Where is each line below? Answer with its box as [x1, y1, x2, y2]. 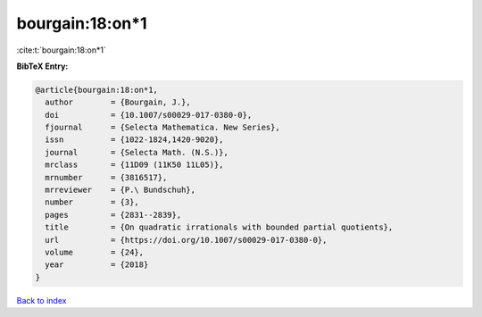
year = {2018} [45, 260, 149, 270]
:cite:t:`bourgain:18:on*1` [16, 45, 106, 55]
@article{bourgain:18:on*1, [35, 85, 158, 95]
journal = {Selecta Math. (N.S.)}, [45, 147, 229, 157]
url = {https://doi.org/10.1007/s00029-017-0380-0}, [45, 235, 328, 245]
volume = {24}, [45, 247, 145, 257]
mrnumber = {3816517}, [45, 172, 168, 182]
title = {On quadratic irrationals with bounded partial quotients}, [45, 222, 394, 232]
